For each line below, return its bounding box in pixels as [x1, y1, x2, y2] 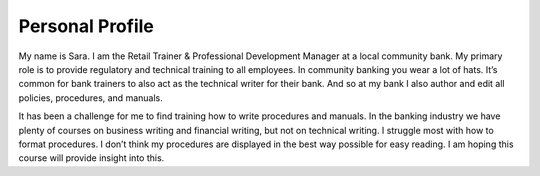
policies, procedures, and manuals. [18, 91, 164, 104]
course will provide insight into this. [18, 152, 165, 164]
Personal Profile [18, 15, 155, 37]
